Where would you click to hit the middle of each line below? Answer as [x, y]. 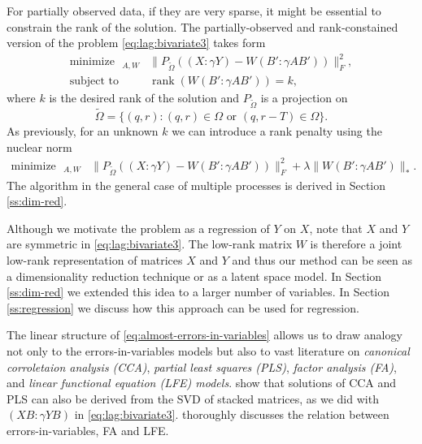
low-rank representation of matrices [95, 260]
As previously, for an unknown [83, 131]
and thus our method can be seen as [322, 260]
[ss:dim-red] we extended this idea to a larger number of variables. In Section [198, 292]
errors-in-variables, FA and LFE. [88, 430]
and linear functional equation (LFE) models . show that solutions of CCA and [202, 383]
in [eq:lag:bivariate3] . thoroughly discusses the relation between [232, 414]
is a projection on [304, 98]
